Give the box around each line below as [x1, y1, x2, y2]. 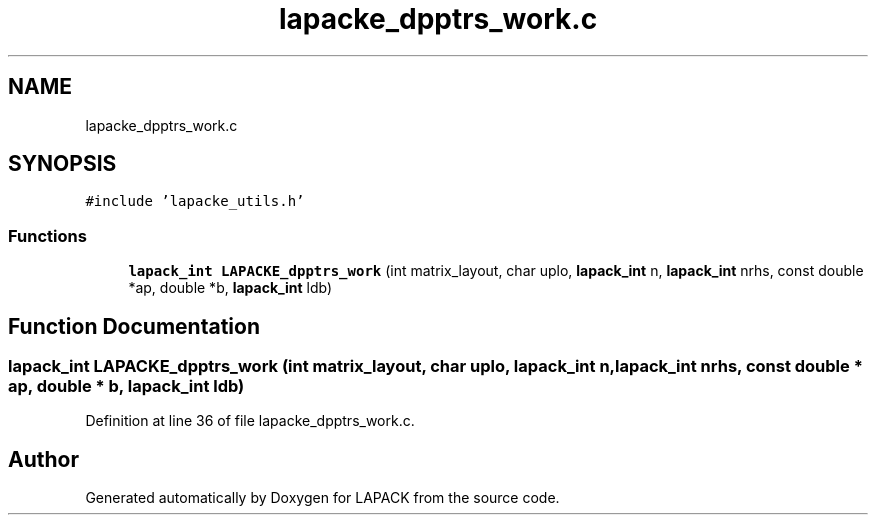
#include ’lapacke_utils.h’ [85, 193, 305, 210]
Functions [8, 225, 87, 246]
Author [8, 446, 79, 472]
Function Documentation [8, 313, 260, 339]
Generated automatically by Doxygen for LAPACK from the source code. [85, 489, 560, 507]
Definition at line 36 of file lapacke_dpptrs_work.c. [85, 412, 415, 430]
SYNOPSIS [8, 151, 117, 177]
